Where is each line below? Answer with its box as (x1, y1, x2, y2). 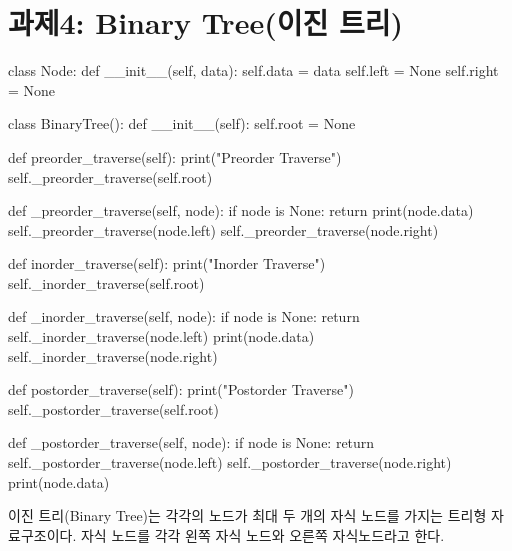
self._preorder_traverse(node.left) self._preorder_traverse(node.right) (8, 219, 439, 240)
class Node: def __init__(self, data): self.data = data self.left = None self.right (8, 60, 499, 81)
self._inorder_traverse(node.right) (8, 345, 218, 366)
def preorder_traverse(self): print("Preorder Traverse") (8, 146, 342, 167)
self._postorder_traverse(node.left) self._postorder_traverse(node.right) (8, 452, 452, 473)
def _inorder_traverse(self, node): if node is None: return (8, 306, 360, 327)
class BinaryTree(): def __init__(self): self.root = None (8, 113, 356, 134)
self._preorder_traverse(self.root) (8, 166, 213, 187)
